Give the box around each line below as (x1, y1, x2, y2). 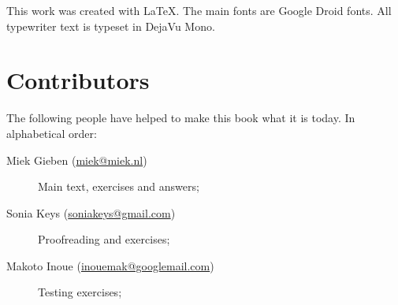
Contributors (6, 64, 150, 96)
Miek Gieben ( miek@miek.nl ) (6, 151, 147, 168)
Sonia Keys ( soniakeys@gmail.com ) (6, 204, 176, 221)
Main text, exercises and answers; (38, 178, 199, 195)
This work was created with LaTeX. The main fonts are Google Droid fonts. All (6, 2, 392, 18)
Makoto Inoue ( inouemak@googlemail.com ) (6, 257, 214, 273)
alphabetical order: (6, 125, 97, 141)
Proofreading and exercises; (38, 231, 170, 247)
